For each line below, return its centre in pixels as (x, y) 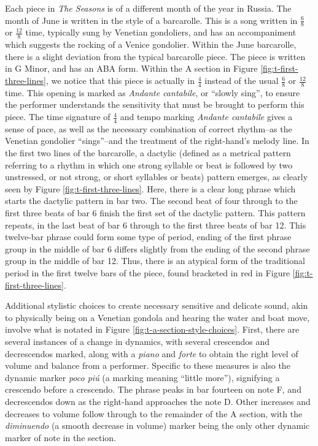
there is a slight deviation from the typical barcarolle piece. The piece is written (155, 56)
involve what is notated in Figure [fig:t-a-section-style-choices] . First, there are (152, 329)
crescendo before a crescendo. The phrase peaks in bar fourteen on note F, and (153, 389)
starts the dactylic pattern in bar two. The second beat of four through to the (151, 201)
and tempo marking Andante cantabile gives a (206, 117)
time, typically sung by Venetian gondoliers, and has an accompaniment (161, 32)
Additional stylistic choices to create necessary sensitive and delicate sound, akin (157, 305)
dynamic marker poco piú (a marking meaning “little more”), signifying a (142, 377)
